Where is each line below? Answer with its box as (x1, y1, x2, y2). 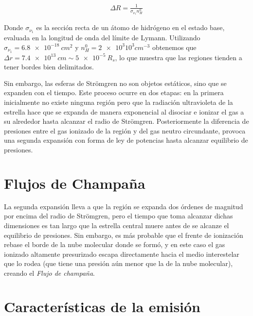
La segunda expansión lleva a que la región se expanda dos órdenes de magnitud (4, 201, 243, 211)
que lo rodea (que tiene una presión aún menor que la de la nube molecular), (4, 258, 233, 268)
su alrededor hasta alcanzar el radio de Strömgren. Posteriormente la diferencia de (4, 116, 249, 126)
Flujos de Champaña (4, 173, 145, 193)
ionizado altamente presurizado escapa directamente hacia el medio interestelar (4, 249, 239, 259)
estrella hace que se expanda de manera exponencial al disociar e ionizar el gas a (4, 106, 244, 116)
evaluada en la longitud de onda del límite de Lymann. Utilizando (4, 33, 200, 43)
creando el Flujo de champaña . (4, 267, 95, 278)
